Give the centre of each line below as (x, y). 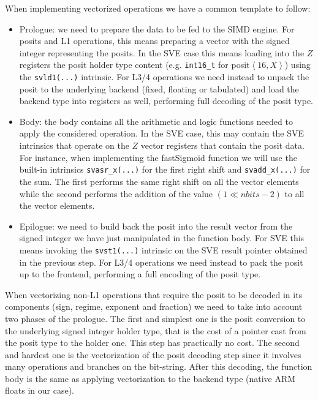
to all (294, 193)
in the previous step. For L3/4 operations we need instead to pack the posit (161, 262)
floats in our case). (40, 390)
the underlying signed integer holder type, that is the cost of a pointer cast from (156, 330)
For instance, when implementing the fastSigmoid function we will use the (158, 157)
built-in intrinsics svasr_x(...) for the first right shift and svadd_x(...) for (165, 169)
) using (297, 65)
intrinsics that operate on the (74, 145)
